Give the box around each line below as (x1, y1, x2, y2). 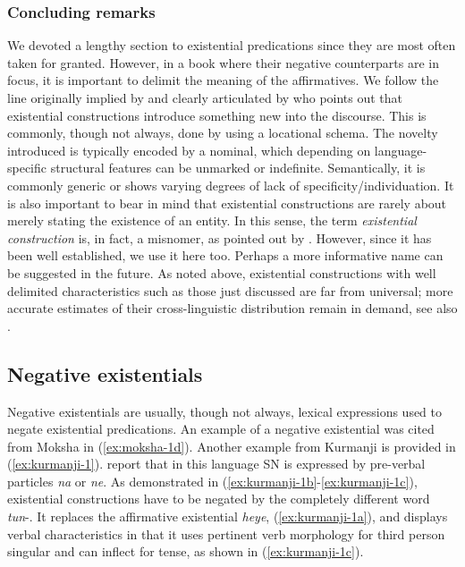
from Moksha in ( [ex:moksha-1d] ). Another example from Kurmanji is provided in (7, 436, 456, 455)
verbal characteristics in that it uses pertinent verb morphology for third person (7, 524, 445, 543)
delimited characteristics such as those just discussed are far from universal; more (7, 281, 453, 300)
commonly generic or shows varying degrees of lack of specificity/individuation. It (7, 175, 454, 194)
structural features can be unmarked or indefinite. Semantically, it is (50, 158, 426, 177)
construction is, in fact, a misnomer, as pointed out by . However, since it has (7, 228, 432, 247)
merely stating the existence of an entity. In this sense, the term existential (7, 211, 417, 230)
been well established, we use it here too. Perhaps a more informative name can (7, 246, 444, 265)
